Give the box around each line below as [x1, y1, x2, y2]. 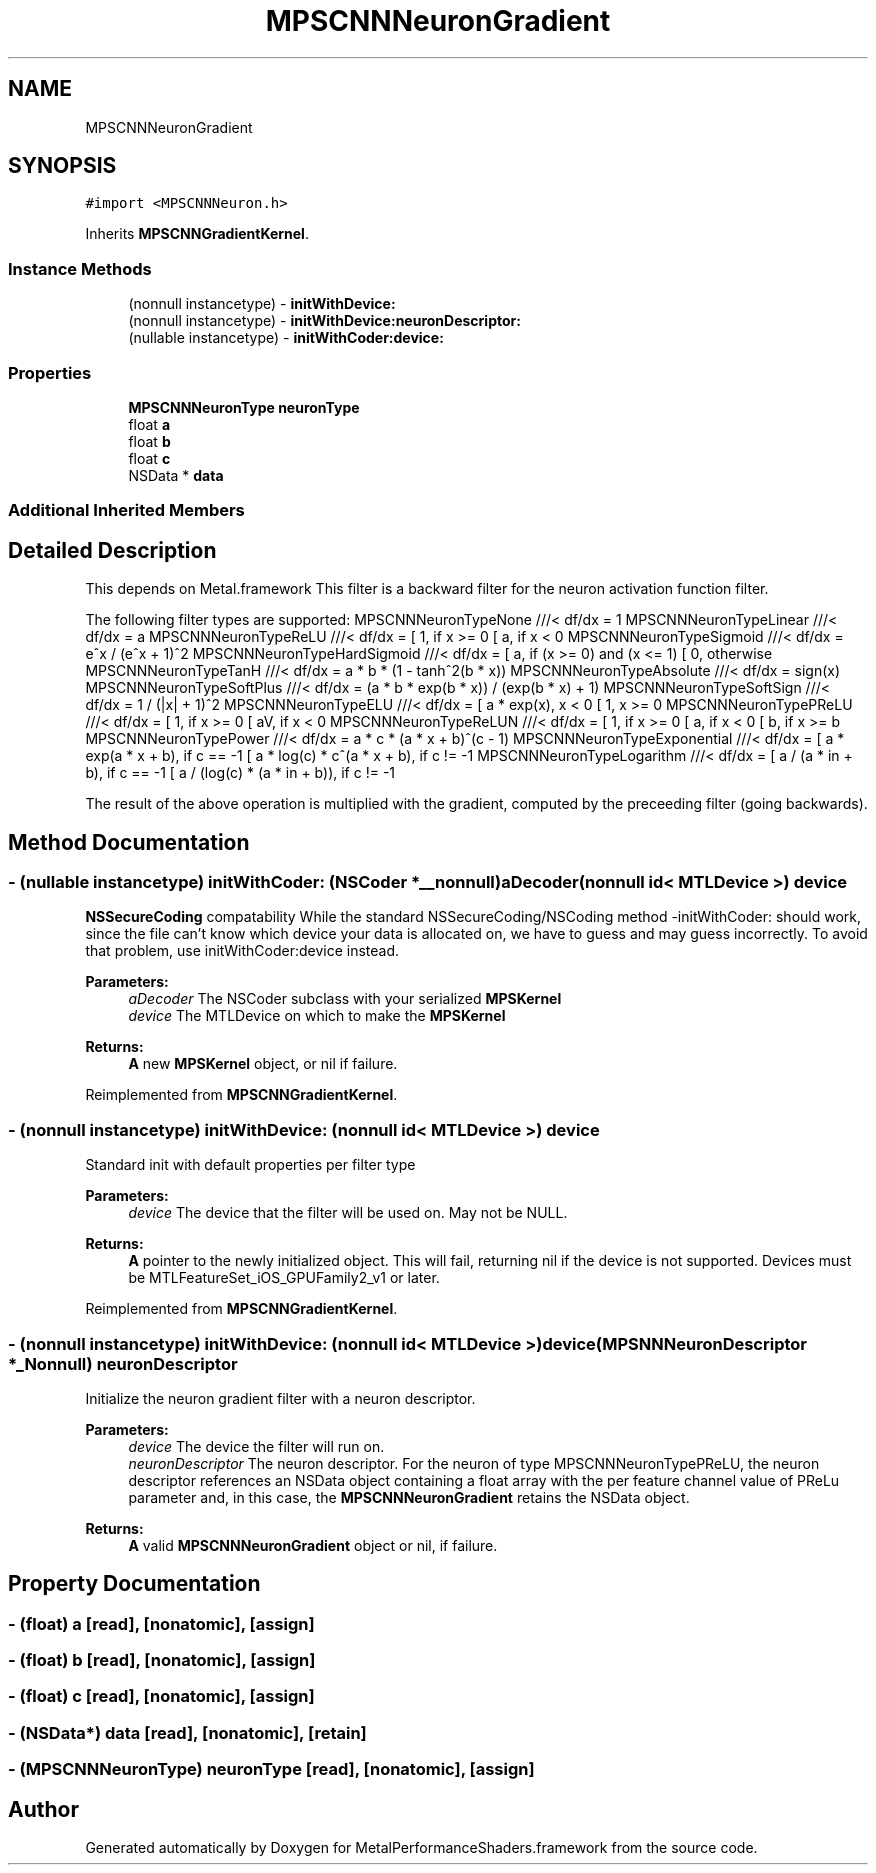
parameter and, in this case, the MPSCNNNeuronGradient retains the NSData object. [128, 1488, 690, 1506]
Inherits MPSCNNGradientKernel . [85, 225, 309, 243]
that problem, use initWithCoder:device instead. [85, 942, 400, 960]
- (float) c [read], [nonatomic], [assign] [8, 1686, 315, 1707]
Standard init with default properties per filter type [85, 1156, 416, 1174]
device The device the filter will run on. [128, 1437, 385, 1455]
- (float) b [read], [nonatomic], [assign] [8, 1650, 316, 1671]
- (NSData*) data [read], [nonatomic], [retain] [8, 1722, 367, 1743]
